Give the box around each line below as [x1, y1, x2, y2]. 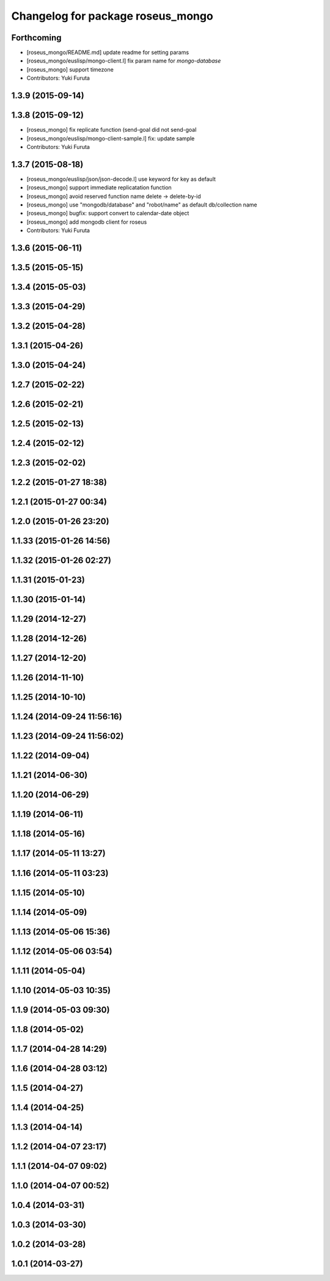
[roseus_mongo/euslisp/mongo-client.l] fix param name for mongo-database [26, 57, 221, 64]
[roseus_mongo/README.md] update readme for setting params [26, 49, 189, 56]
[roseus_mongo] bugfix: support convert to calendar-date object [26, 210, 189, 217]
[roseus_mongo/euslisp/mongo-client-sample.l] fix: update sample [26, 135, 195, 142]
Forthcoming [11, 32, 62, 43]
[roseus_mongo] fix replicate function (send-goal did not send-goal [26, 126, 197, 134]
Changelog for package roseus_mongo [11, 9, 213, 23]
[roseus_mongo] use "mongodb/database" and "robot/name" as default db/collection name [26, 201, 257, 208]
